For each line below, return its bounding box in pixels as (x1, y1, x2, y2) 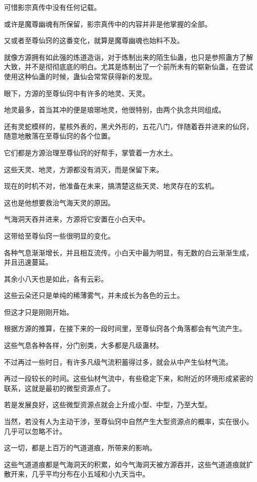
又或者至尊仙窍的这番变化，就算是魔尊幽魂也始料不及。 (4, 35, 184, 46)
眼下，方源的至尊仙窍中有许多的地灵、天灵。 (4, 88, 149, 98)
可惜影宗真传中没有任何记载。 (4, 2, 101, 12)
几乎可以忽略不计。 (4, 426, 66, 436)
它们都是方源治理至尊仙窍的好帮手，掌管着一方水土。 (4, 147, 177, 157)
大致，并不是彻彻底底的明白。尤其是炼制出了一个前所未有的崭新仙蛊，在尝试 (4, 61, 253, 72)
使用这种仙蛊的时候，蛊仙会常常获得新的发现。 (4, 71, 156, 81)
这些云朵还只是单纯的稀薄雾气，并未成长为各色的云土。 (4, 290, 184, 300)
